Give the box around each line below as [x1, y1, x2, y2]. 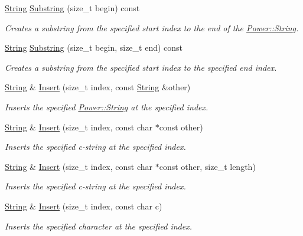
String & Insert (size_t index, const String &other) [5, 81, 191, 93]
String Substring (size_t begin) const [5, 2, 140, 14]
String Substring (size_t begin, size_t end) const [5, 41, 183, 54]
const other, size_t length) [159, 160, 256, 172]
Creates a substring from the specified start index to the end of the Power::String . [5, 21, 299, 34]
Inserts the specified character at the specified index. [5, 219, 192, 232]
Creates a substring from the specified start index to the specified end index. [5, 61, 277, 73]
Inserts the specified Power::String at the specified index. [5, 100, 208, 113]
